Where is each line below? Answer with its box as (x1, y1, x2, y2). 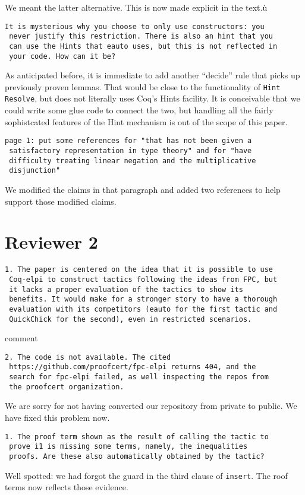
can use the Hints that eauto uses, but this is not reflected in (9, 42, 278, 50)
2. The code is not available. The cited (5, 353, 171, 361)
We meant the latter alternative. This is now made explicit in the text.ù (5, 1, 268, 13)
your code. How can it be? (9, 52, 116, 61)
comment (5, 332, 38, 344)
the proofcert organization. (9, 382, 124, 391)
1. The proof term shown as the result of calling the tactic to (5, 432, 269, 441)
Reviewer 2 (5, 230, 98, 254)
